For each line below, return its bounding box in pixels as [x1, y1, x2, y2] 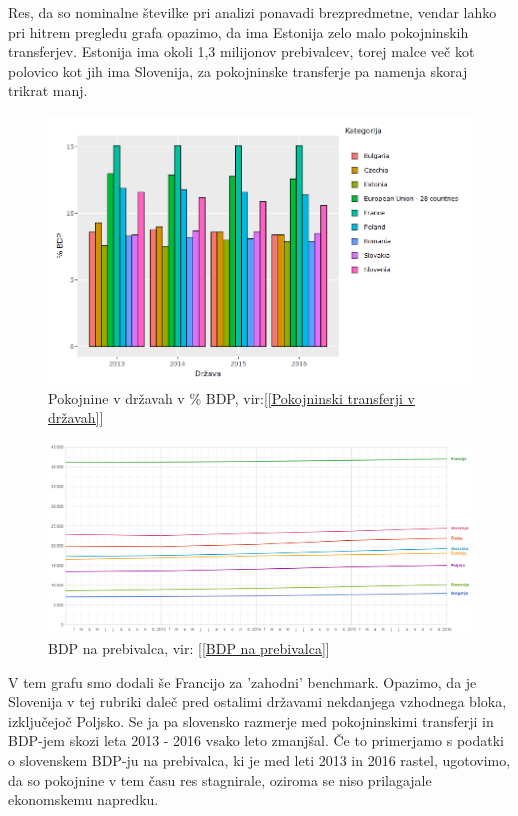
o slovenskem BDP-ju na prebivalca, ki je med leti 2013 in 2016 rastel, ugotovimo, [8, 749, 511, 770]
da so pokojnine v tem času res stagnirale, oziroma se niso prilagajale [8, 769, 432, 790]
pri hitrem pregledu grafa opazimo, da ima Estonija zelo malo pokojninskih [8, 21, 469, 42]
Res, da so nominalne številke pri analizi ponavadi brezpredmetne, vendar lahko [8, 2, 497, 22]
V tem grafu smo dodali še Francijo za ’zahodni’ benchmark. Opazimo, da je [8, 671, 477, 692]
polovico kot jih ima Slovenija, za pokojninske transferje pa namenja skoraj [8, 60, 468, 81]
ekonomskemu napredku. [8, 789, 159, 810]
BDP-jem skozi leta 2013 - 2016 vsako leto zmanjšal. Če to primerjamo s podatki [8, 730, 504, 751]
